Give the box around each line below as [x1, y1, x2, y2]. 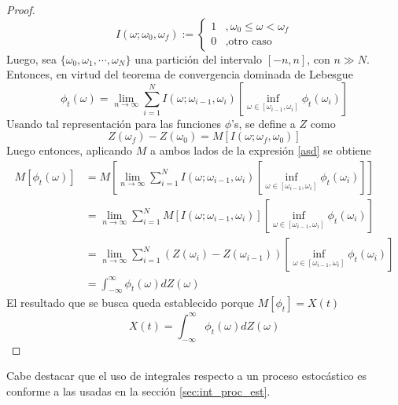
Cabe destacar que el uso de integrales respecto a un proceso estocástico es [6, 367, 367, 384]
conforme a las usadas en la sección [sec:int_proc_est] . [6, 382, 271, 399]
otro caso [228, 36, 272, 48]
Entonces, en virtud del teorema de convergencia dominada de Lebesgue [6, 66, 353, 82]
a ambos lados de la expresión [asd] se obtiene [150, 142, 371, 159]
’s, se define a [231, 115, 296, 131]
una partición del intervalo [135, 50, 263, 67]
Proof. [6, 2, 35, 17]
